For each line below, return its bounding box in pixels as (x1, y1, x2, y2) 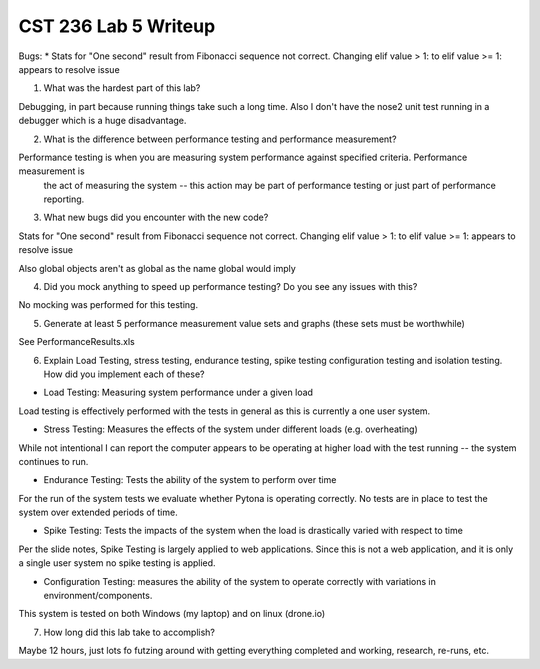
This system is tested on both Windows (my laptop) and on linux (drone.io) (18, 608, 326, 620)
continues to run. (18, 455, 89, 467)
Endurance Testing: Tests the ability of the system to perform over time (43, 474, 337, 486)
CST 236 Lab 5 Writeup (18, 15, 216, 37)
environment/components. (43, 590, 153, 602)
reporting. (43, 193, 85, 205)
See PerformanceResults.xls (18, 336, 135, 348)
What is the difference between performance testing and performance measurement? (43, 133, 397, 145)
